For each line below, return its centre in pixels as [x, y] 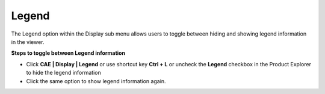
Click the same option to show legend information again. [96, 81]
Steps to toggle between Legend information [68, 53]
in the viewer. [28, 42]
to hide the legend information [64, 73]
